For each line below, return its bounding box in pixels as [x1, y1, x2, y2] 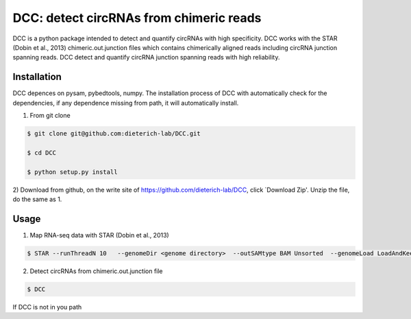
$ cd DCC [27, 149, 57, 157]
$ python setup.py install [27, 168, 118, 176]
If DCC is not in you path [12, 303, 82, 311]
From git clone [29, 112, 71, 120]
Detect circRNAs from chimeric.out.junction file [29, 267, 164, 275]
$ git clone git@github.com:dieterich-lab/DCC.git [27, 130, 201, 137]
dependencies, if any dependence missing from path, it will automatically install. [12, 99, 239, 107]
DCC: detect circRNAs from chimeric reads [12, 10, 262, 25]
